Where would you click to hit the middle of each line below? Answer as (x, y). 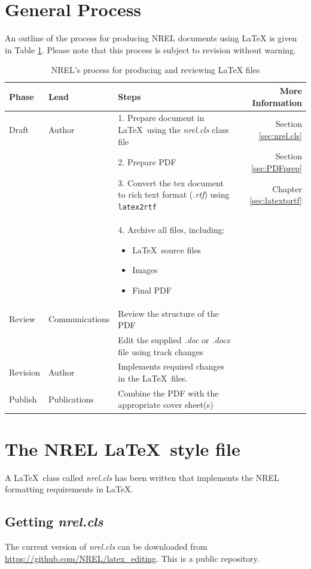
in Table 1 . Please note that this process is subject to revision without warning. (150, 49)
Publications (71, 399)
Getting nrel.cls (54, 521)
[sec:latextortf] (276, 200)
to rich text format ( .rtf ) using (174, 194)
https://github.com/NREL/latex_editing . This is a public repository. (132, 558)
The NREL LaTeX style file (123, 448)
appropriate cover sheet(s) (166, 405)
